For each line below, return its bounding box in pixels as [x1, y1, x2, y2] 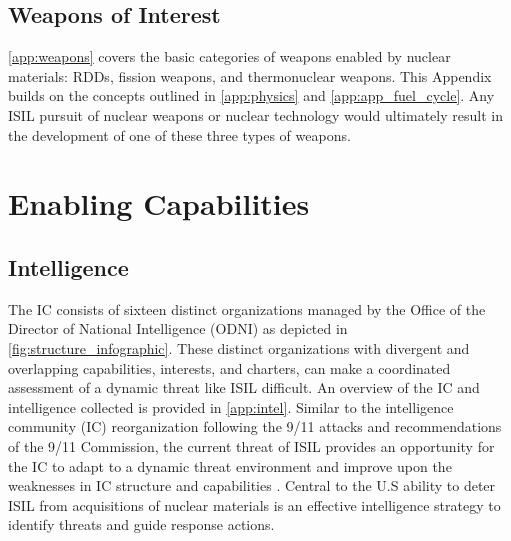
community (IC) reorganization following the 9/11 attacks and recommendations [8, 416, 502, 437]
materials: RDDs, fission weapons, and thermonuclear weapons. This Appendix [8, 65, 492, 86]
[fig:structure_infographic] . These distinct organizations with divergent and [8, 337, 470, 358]
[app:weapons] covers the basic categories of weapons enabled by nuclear [8, 46, 451, 67]
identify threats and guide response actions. [8, 514, 275, 535]
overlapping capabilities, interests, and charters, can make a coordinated [8, 357, 451, 378]
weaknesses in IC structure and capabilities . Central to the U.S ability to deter [8, 475, 496, 496]
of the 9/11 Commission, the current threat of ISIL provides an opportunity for [8, 435, 495, 456]
